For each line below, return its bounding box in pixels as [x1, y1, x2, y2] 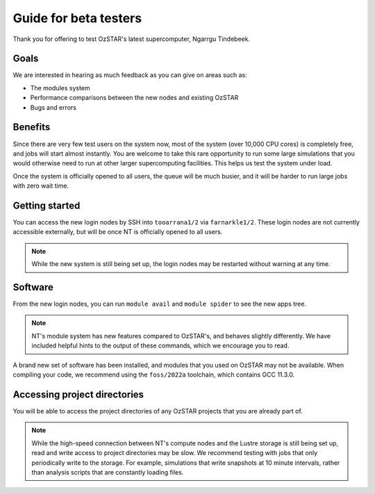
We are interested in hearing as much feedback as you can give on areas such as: [12, 71, 248, 79]
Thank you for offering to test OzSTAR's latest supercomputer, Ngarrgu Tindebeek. [12, 35, 250, 43]
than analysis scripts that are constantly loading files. [31, 468, 184, 476]
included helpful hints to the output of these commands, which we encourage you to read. [31, 341, 290, 350]
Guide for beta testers [12, 10, 142, 26]
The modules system [30, 83, 90, 92]
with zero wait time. [12, 181, 69, 190]
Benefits [12, 122, 51, 133]
